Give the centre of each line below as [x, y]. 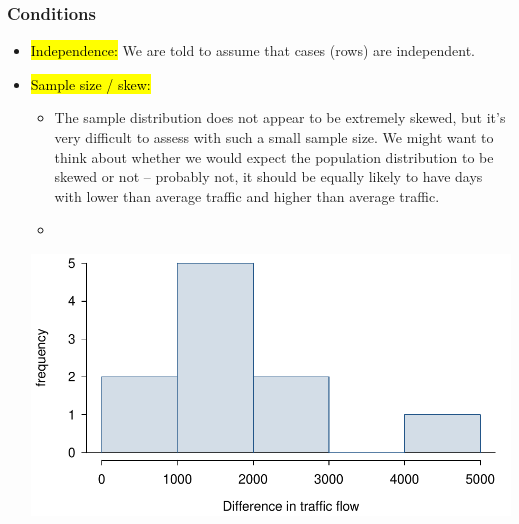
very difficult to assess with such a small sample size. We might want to [274, 137]
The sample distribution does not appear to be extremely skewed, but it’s [280, 117]
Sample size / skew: [90, 83]
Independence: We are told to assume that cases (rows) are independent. [252, 50]
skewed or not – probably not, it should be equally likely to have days [268, 176]
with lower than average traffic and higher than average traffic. [247, 195]
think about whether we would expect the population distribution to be [274, 156]
